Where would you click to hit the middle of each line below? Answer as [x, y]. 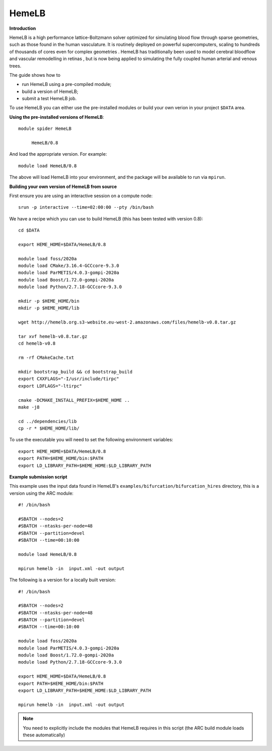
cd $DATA [29, 230]
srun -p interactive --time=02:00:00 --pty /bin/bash [86, 207]
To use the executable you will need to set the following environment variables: [91, 440]
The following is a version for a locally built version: [62, 580]
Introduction [23, 28]
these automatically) [44, 735]
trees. [15, 66]
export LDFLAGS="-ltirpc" [50, 386]
